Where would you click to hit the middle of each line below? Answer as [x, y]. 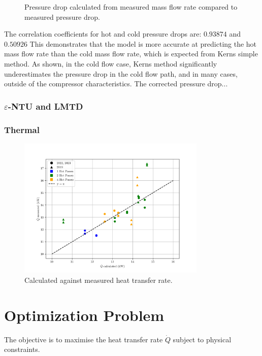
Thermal [22, 129]
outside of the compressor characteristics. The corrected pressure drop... [116, 84]
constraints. [22, 349]
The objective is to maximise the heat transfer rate [84, 339]
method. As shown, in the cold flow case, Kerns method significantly [111, 63]
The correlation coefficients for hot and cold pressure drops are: [103, 34]
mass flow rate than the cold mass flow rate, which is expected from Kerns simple [131, 54]
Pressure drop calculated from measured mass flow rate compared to [131, 7]
